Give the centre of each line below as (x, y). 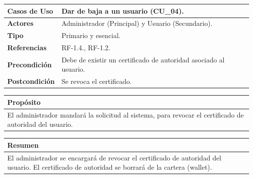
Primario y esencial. (91, 35)
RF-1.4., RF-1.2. (86, 48)
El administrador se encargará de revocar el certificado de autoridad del (114, 157)
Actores (20, 23)
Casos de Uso (30, 10)
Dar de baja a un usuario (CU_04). (123, 10)
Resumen (23, 145)
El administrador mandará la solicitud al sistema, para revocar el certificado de (126, 114)
